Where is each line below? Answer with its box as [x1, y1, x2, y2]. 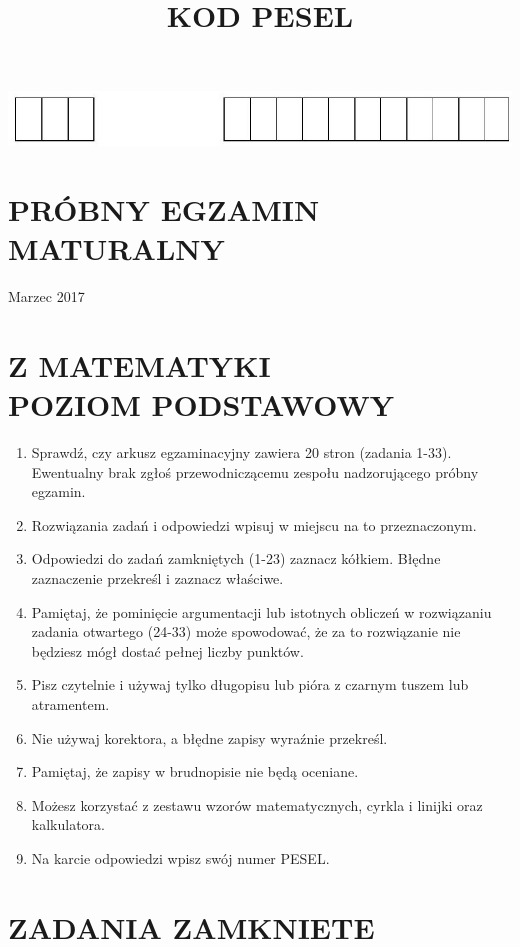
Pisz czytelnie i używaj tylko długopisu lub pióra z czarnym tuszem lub [31, 674, 469, 695]
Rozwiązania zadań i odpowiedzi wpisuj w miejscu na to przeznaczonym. [31, 514, 477, 535]
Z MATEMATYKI [8, 344, 271, 385]
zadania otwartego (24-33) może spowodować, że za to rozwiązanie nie [31, 621, 461, 642]
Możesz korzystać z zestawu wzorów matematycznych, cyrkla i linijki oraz [31, 794, 483, 815]
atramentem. [31, 694, 110, 715]
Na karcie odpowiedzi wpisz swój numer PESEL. [31, 847, 330, 868]
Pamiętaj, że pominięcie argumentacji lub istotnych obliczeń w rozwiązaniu [31, 601, 492, 622]
